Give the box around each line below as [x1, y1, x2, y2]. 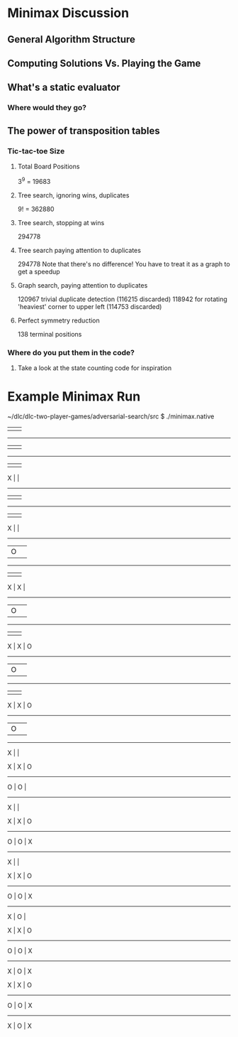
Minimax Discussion [7, 5, 130, 21]
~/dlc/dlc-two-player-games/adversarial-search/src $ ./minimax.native [7, 412, 215, 420]
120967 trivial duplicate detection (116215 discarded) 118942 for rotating [17, 295, 228, 303]
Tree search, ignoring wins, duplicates [17, 190, 130, 200]
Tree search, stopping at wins [17, 218, 105, 227]
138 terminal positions [17, 330, 82, 338]
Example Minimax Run [7, 389, 141, 405]
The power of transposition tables [7, 124, 161, 136]
